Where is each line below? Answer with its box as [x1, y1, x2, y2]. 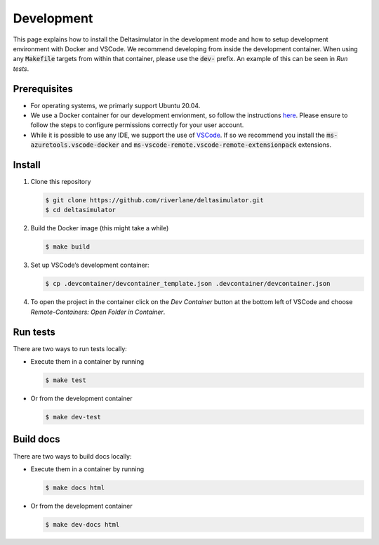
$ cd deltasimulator [45, 206, 116, 214]
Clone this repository [30, 178, 91, 186]
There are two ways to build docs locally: [13, 452, 132, 460]
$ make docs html [45, 483, 105, 492]
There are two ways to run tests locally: [13, 344, 128, 353]
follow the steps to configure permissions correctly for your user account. [30, 121, 244, 129]
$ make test [45, 376, 87, 384]
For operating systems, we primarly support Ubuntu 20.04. [30, 101, 201, 110]
